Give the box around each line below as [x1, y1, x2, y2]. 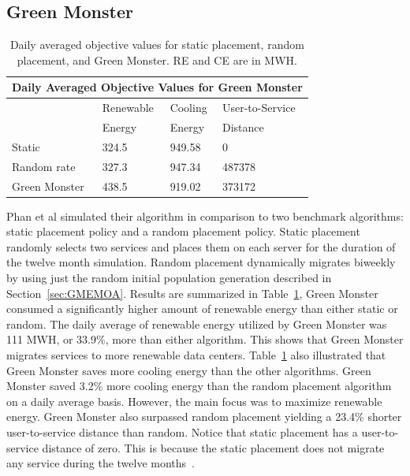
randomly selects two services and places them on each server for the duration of [6, 238, 396, 255]
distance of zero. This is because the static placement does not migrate [42, 439, 385, 456]
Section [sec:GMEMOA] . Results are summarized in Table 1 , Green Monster [6, 284, 378, 301]
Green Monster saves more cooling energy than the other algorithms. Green [6, 362, 371, 378]
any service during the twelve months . [6, 455, 196, 471]
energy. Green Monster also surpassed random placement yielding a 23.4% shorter [6, 408, 402, 425]
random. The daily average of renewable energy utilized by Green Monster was [6, 315, 387, 332]
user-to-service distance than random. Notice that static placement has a [6, 424, 358, 441]
